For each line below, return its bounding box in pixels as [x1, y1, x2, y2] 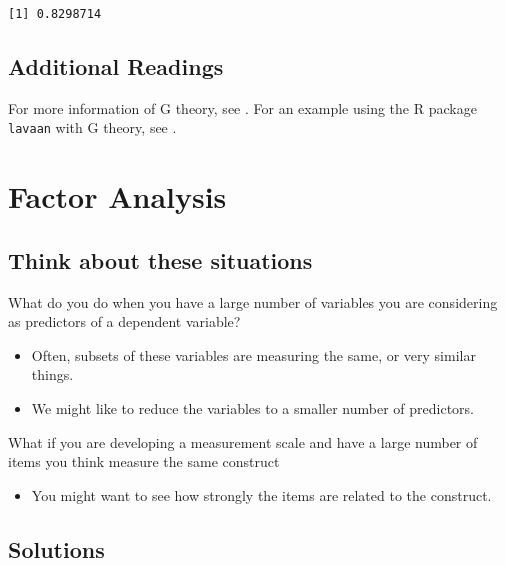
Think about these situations [8, 244, 313, 275]
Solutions [8, 533, 105, 564]
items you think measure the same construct [8, 451, 280, 472]
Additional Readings [8, 51, 224, 82]
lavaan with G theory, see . [8, 117, 177, 138]
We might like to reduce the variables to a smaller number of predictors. [31, 398, 475, 419]
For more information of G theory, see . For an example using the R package [8, 97, 477, 118]
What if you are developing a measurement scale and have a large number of [8, 431, 478, 452]
